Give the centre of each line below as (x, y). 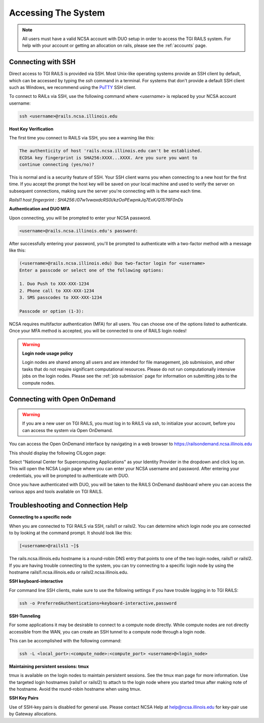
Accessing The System (57, 13)
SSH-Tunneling (25, 616)
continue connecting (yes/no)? (57, 164)
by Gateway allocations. (33, 714)
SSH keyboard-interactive (36, 581)
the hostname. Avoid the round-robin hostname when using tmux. (75, 689)
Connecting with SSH (42, 62)
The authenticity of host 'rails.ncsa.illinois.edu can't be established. (111, 151)
